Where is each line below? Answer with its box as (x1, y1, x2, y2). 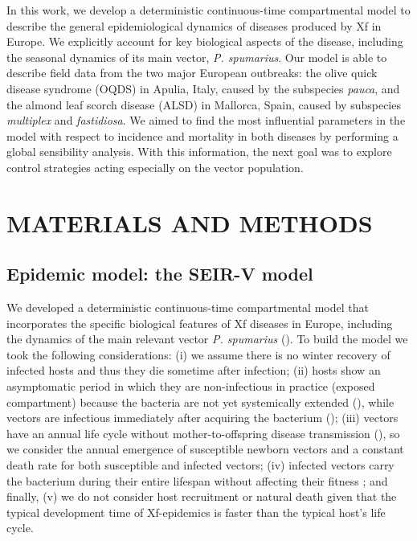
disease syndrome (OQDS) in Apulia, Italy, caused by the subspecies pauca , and (6, 80, 400, 96)
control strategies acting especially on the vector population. (6, 158, 304, 175)
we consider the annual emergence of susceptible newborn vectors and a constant (6, 441, 404, 457)
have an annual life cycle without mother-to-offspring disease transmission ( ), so (6, 424, 400, 441)
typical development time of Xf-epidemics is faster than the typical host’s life (6, 503, 386, 520)
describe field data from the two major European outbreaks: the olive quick (6, 64, 378, 81)
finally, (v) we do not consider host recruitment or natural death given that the (6, 488, 397, 505)
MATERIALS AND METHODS (6, 206, 373, 239)
